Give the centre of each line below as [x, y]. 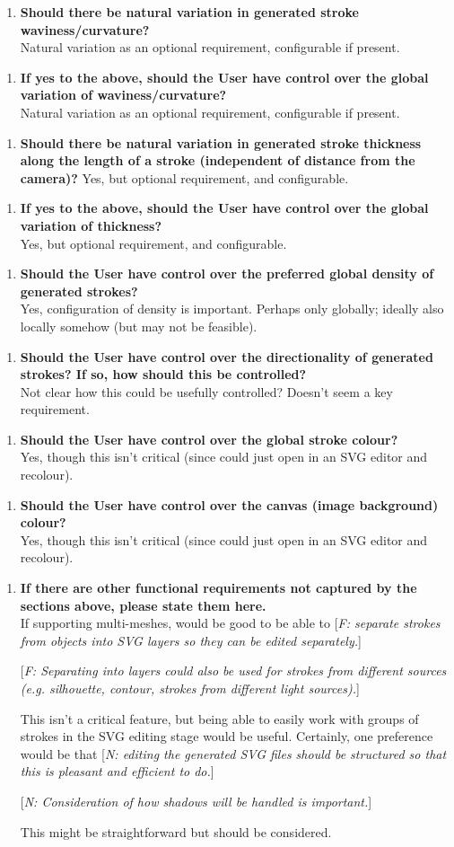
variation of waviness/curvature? [123, 95]
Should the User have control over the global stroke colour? [209, 439]
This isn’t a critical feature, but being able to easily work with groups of [219, 718]
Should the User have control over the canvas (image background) [229, 504]
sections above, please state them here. [143, 605]
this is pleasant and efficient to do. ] [117, 771]
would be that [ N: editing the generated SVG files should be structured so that [233, 753]
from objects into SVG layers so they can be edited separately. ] [191, 640]
